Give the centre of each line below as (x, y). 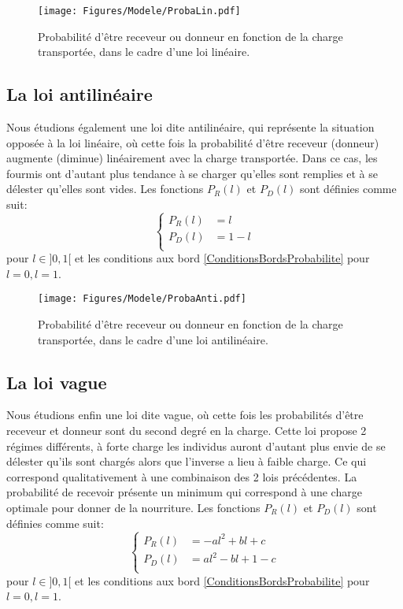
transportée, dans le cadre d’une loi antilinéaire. (153, 339)
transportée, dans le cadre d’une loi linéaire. (144, 52)
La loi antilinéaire (79, 94)
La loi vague (57, 382)
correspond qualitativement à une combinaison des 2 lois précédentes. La (182, 476)
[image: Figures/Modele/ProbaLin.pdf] (139, 11)
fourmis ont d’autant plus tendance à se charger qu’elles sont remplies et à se (192, 173)
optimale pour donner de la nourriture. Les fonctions (133, 507)
